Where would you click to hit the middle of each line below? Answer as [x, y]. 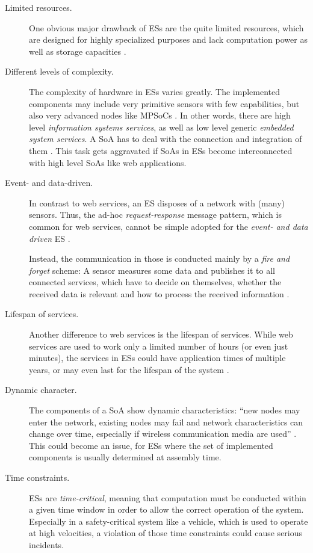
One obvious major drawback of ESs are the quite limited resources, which [166, 27]
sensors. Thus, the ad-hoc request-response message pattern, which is [155, 215]
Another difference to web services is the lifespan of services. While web [161, 334]
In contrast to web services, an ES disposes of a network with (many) [157, 202]
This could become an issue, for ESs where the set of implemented [151, 445]
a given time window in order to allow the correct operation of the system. [166, 509]
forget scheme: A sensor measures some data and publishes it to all [152, 270]
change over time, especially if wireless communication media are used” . [163, 434]
